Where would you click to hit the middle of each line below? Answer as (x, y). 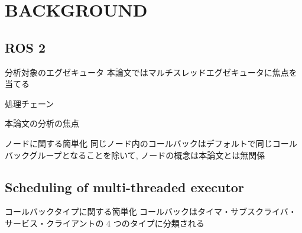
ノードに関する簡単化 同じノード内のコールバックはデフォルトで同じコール (151, 143)
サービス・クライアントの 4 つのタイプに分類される (105, 223)
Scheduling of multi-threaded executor (124, 187)
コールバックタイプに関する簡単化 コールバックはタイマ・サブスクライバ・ (151, 211)
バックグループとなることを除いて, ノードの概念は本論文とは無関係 (135, 155)
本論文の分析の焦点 (42, 123)
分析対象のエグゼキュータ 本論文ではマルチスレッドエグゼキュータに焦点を (151, 72)
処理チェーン (30, 103)
